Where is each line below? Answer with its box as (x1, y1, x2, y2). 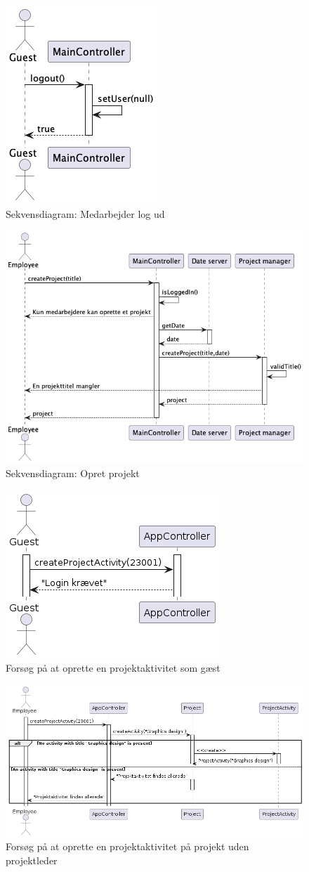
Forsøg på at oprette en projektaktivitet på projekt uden (6, 839, 249, 854)
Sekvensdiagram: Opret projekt (6, 466, 140, 481)
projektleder (6, 852, 58, 867)
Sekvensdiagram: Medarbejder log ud (6, 206, 165, 221)
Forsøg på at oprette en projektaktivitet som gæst (6, 660, 221, 675)
